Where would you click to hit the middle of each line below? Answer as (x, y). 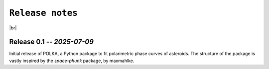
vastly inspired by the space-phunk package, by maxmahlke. (72, 61)
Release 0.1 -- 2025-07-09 (52, 42)
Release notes (44, 13)
